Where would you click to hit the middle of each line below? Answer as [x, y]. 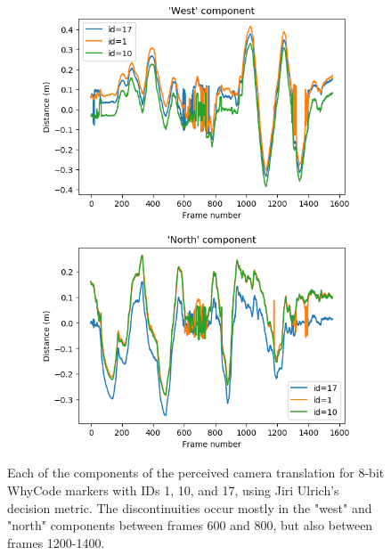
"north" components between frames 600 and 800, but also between [190, 525]
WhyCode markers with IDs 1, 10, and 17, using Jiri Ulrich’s [173, 490]
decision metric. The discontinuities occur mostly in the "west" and [190, 507]
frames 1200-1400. [56, 542]
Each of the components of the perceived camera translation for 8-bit [196, 473]
